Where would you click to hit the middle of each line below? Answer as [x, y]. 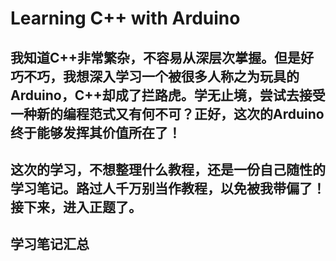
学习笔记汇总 [50, 244]
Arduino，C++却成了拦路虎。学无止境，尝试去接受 [168, 95]
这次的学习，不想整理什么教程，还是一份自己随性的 [168, 169]
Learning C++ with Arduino [125, 18]
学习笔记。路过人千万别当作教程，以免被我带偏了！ [168, 188]
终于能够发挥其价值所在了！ [96, 132]
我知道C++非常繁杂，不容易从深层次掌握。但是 [156, 57]
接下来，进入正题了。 [76, 207]
